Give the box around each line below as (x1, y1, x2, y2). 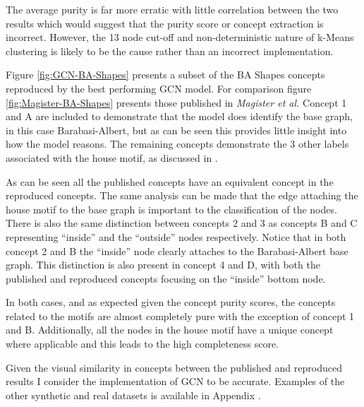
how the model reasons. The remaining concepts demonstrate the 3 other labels (6, 136, 349, 151)
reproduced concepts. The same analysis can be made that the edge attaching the (6, 188, 358, 203)
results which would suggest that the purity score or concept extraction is (6, 16, 324, 30)
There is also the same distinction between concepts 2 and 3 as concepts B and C (6, 216, 358, 230)
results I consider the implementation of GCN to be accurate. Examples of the (6, 374, 345, 389)
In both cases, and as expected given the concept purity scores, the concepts (6, 295, 336, 309)
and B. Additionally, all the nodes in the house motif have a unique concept (6, 322, 334, 337)
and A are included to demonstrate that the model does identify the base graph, (6, 109, 353, 124)
